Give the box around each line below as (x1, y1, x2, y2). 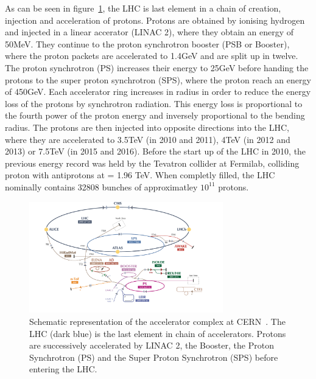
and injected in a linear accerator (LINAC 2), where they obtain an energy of (5, 26, 294, 38)
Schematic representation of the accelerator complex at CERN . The (29, 315, 286, 327)
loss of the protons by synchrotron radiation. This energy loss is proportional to (5, 97, 303, 110)
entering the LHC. (29, 363, 97, 375)
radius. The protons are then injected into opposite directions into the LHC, (5, 120, 289, 133)
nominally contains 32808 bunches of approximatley (5, 180, 198, 193)
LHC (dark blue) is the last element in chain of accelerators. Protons (29, 327, 286, 339)
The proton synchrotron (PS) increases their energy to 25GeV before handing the (5, 61, 309, 74)
